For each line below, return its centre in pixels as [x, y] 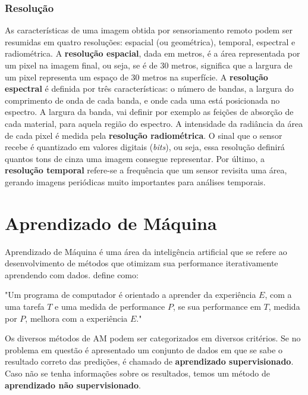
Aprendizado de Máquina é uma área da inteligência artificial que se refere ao [146, 251]
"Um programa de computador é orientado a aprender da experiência [131, 295]
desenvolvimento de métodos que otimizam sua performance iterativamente [142, 263]
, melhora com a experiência [76, 318]
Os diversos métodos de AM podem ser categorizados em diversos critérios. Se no [153, 338]
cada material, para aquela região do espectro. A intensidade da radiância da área [154, 123]
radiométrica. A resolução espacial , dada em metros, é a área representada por [153, 53]
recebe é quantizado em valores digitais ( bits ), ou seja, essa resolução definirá [145, 147]
